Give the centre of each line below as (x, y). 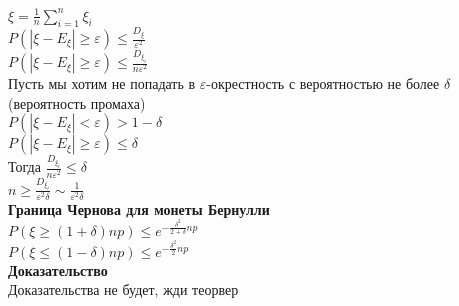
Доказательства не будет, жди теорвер (123, 289)
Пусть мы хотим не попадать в (102, 83)
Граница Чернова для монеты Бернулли (139, 208)
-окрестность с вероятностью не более (323, 83)
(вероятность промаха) (77, 102)
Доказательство (58, 269)
